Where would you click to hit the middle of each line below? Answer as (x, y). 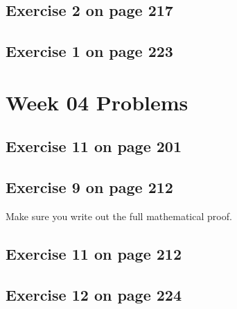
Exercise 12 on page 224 (94, 294)
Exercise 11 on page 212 (94, 253)
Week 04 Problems (97, 102)
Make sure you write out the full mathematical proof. (119, 216)
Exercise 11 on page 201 (94, 146)
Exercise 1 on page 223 (89, 51)
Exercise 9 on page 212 (89, 187)
